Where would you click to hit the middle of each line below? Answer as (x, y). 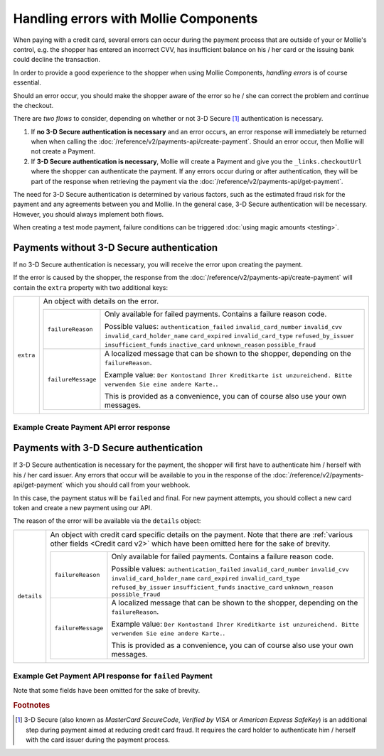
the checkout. (33, 105)
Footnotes (32, 706)
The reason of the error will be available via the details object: (107, 521)
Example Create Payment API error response (92, 427)
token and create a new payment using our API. (82, 507)
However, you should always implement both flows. (89, 214)
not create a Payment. (63, 151)
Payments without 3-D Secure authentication (116, 248)
